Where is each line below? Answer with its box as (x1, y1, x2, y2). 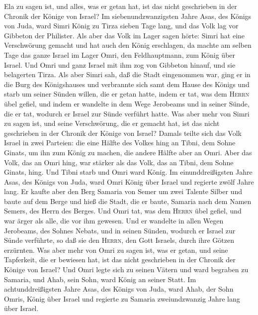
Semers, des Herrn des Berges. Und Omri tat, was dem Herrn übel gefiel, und (4, 206, 242, 216)
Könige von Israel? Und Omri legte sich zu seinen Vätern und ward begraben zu (4, 264, 249, 275)
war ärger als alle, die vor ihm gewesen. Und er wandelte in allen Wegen (4, 215, 224, 226)
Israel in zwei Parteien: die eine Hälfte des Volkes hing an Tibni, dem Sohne (4, 137, 236, 148)
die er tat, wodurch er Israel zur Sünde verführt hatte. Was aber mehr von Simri (4, 108, 250, 118)
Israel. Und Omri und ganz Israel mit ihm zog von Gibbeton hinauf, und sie (4, 59, 236, 70)
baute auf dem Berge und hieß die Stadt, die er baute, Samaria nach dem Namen (4, 196, 252, 206)
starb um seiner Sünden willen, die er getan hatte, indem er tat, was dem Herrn (4, 89, 249, 99)
